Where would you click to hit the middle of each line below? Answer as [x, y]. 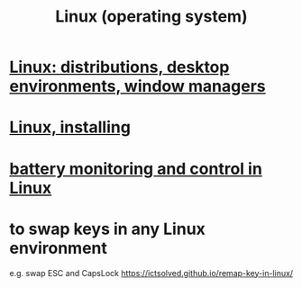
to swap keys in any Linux [107, 229]
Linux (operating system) [151, 17]
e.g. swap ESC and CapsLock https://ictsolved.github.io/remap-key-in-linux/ [151, 273]
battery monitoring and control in [136, 169]
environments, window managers [137, 86]
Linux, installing [70, 127]
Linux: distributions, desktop [119, 67]
